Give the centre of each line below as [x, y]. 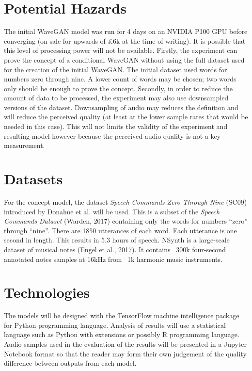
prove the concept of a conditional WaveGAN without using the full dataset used [124, 59]
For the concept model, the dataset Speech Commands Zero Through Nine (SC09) [126, 202]
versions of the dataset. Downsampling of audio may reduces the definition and [121, 107]
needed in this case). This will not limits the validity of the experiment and [116, 126]
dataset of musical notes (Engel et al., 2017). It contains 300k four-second [115, 249]
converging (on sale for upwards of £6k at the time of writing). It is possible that [125, 40]
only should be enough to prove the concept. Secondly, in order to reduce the [118, 88]
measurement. [24, 145]
